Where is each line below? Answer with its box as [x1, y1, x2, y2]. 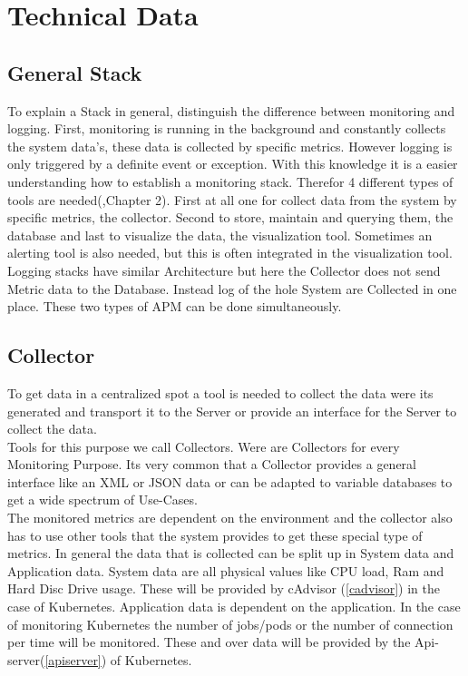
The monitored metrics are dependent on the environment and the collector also [7, 508, 453, 527]
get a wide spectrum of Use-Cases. [7, 490, 198, 509]
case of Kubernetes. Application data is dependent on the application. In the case [7, 597, 461, 616]
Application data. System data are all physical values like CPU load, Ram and [7, 561, 444, 580]
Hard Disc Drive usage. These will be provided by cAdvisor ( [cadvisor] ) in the [7, 579, 440, 598]
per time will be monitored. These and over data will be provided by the [7, 632, 411, 652]
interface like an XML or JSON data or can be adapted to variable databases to [7, 472, 453, 491]
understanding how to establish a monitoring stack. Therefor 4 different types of [7, 171, 453, 191]
